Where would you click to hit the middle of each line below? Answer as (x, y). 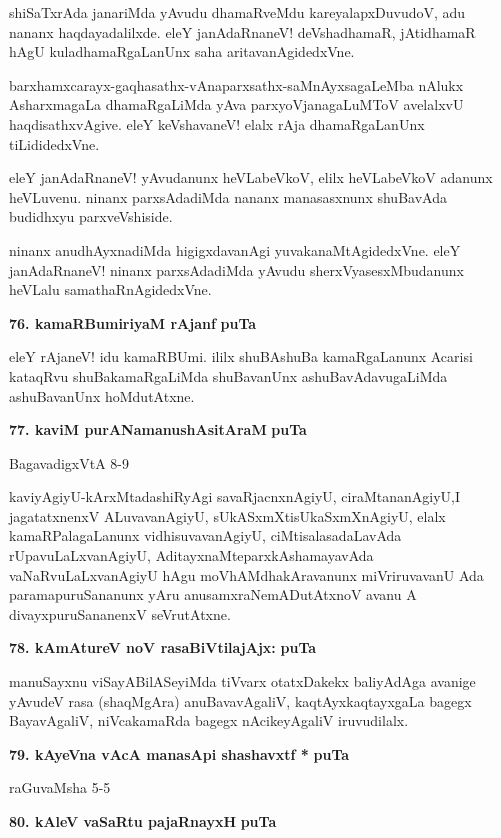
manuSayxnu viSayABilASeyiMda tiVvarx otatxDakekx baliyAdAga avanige (242, 681)
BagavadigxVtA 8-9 (69, 462)
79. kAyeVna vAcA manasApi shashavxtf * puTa (179, 753)
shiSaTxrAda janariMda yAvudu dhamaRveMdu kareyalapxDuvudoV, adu (237, 12)
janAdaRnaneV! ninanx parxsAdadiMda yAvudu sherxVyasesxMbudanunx (236, 269)
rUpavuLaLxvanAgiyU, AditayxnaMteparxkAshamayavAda (191, 555)
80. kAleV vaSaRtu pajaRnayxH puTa (143, 821)
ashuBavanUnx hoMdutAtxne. (102, 395)
